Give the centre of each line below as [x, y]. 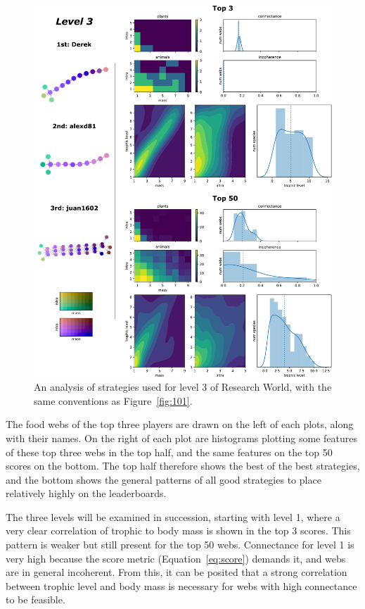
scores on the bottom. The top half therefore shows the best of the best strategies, [183, 466]
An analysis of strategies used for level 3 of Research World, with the [183, 387]
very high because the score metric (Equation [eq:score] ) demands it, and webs [176, 558]
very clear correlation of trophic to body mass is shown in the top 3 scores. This [178, 530]
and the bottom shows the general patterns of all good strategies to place [164, 479]
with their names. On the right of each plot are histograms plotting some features [181, 438]
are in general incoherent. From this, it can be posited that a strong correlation [177, 572]
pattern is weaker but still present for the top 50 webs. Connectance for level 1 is [180, 545]
